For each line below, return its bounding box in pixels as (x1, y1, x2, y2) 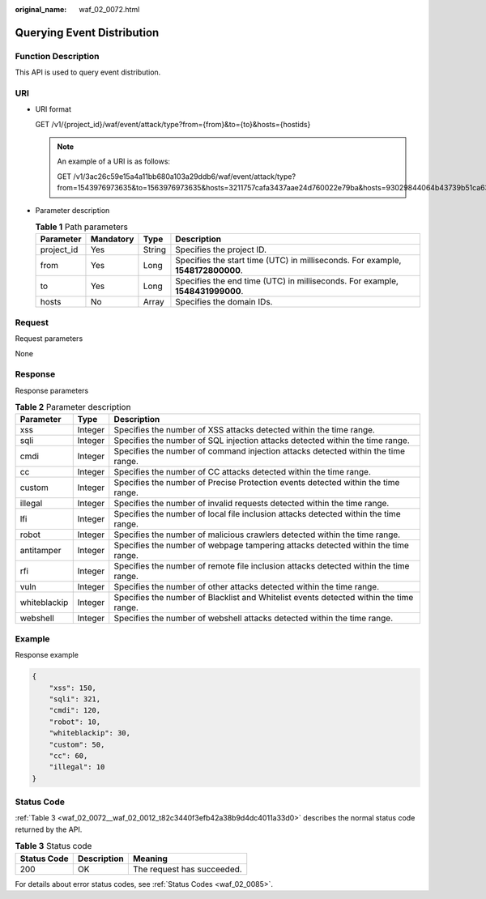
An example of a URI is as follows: (57, 156, 170, 166)
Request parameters (15, 334, 83, 343)
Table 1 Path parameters (35, 221, 129, 232)
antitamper (19, 545, 62, 556)
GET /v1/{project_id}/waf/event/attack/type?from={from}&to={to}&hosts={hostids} (35, 119, 311, 129)
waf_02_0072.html (79, 5, 140, 14)
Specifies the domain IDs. (175, 296, 273, 308)
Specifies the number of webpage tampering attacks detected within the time (113, 539, 409, 551)
